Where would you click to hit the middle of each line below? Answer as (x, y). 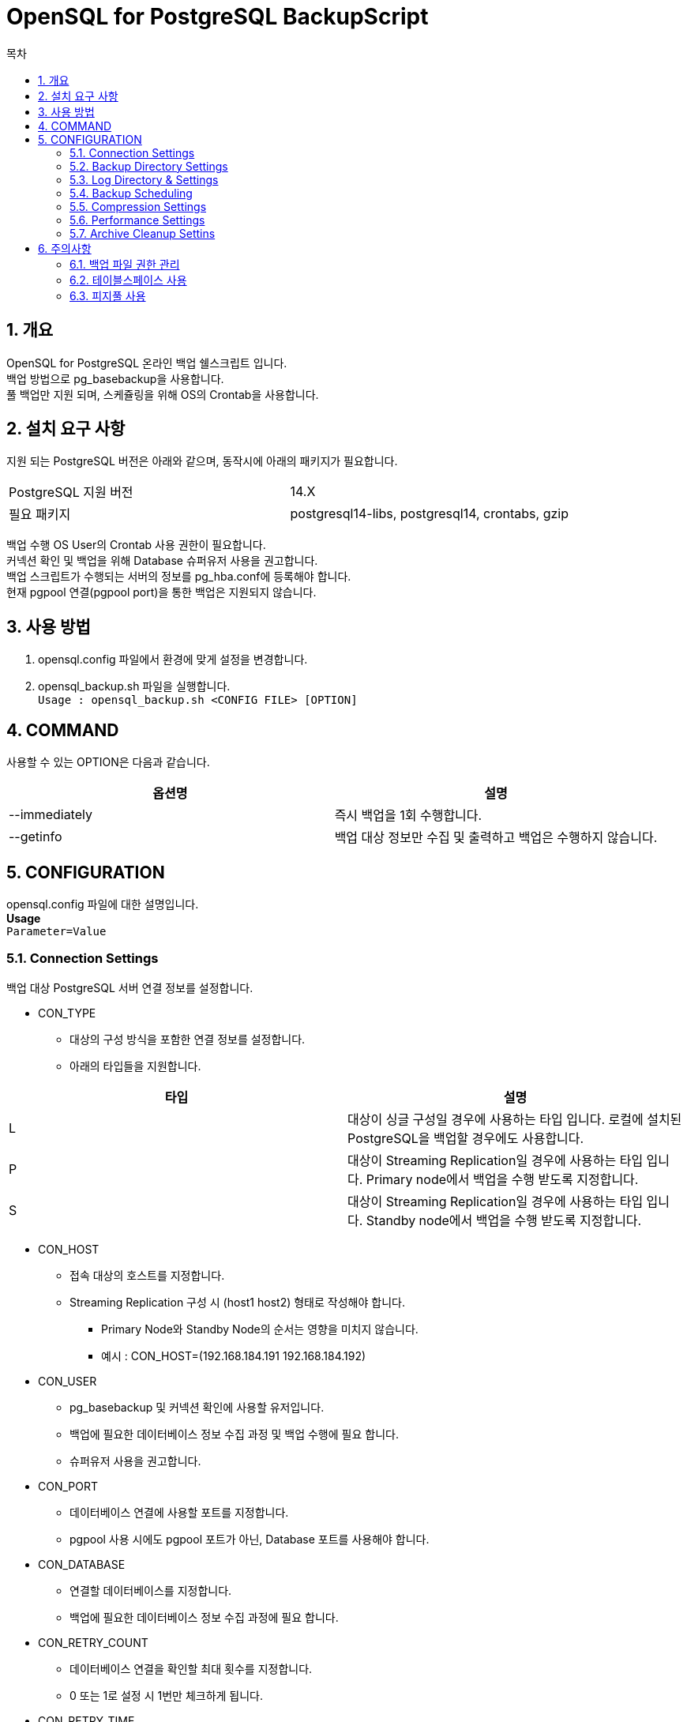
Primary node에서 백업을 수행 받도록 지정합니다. (502, 1179)
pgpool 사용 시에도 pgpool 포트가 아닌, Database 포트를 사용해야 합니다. (250, 1539)
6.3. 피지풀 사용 (108, 295)
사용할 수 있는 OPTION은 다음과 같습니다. (108, 762)
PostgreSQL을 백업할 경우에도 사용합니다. (466, 1138)
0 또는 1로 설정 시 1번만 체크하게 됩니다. (167, 1695)
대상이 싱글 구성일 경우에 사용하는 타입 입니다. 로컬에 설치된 (515, 1119)
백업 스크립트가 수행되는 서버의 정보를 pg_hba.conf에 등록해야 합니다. (179, 577)
